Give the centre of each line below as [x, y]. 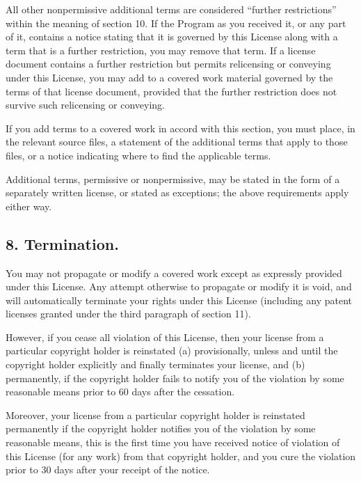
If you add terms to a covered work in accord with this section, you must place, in [180, 128]
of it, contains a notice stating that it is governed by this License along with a [172, 37]
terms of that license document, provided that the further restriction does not [171, 91]
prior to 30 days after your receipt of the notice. [108, 470]
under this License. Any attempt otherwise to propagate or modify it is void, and [179, 286]
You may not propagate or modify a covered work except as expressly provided [174, 273]
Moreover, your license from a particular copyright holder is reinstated [155, 415]
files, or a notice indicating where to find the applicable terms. [138, 155]
